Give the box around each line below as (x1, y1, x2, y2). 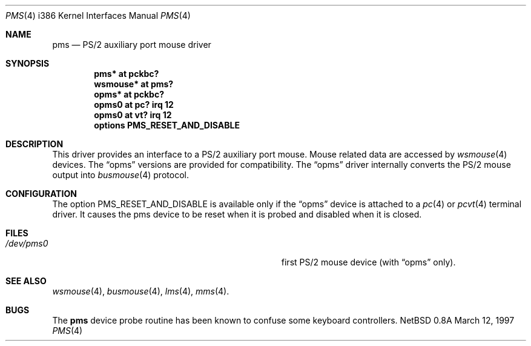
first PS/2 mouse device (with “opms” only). (281, 257, 456, 267)
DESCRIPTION (5, 139, 64, 149)
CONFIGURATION (5, 188, 77, 199)
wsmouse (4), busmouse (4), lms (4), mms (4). (52, 286, 229, 296)
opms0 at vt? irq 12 (94, 110, 172, 120)
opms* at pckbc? (94, 89, 165, 99)
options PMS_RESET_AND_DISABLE (94, 120, 240, 130)
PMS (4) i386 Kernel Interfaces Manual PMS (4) (5, 10, 191, 21)
